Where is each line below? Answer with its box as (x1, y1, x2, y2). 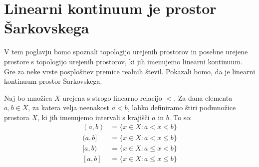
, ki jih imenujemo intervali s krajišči (37, 112, 150, 122)
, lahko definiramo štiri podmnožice (127, 102, 236, 113)
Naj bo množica (4, 92, 52, 103)
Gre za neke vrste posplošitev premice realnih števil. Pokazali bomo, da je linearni (4, 66, 256, 76)
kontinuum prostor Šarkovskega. (4, 76, 102, 86)
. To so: (169, 112, 192, 122)
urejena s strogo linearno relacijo (62, 92, 162, 103)
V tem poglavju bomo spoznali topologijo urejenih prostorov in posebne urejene (4, 46, 248, 57)
